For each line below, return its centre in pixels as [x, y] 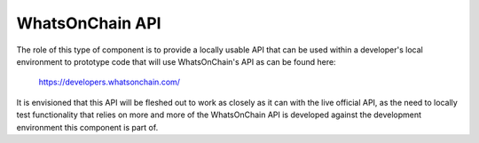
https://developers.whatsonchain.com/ [110, 82]
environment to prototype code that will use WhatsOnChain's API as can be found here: [176, 61]
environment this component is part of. [87, 127]
